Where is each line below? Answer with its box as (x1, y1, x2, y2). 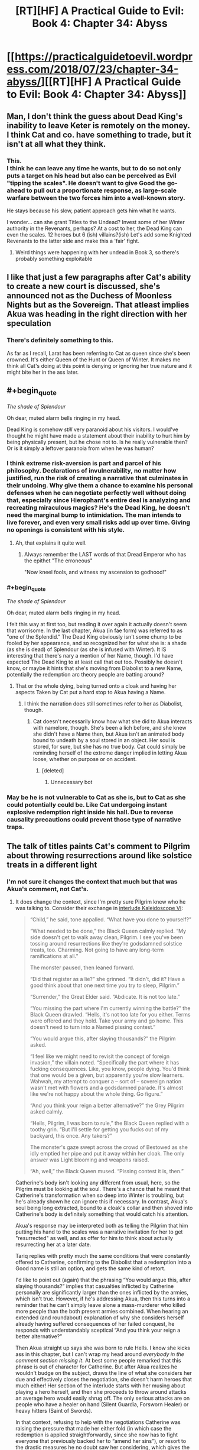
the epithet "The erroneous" (24, 557, 93, 564)
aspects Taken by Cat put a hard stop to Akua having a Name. (15, 689, 166, 696)
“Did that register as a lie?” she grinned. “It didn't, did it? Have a (30, 976, 185, 983)
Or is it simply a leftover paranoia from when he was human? (6, 445, 154, 452)
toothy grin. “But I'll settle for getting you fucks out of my (30, 1126, 169, 1133)
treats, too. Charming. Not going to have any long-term (30, 946, 164, 953)
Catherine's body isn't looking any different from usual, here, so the (15, 1179, 180, 1186)
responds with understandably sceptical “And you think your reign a (15, 1326, 181, 1334)
